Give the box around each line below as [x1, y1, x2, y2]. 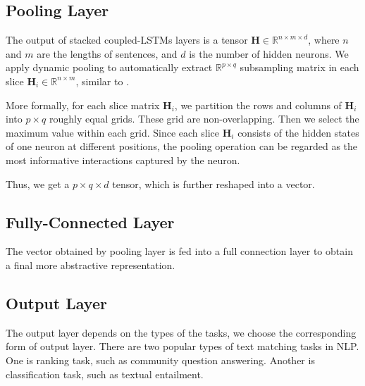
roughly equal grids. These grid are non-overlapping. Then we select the [49, 111, 359, 126]
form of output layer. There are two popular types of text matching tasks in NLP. [6, 339, 359, 354]
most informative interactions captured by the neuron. [6, 152, 240, 167]
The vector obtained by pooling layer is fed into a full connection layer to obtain [6, 244, 353, 259]
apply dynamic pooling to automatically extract [6, 60, 213, 75]
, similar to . [75, 73, 130, 88]
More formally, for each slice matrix [6, 97, 160, 112]
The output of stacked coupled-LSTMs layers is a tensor [6, 32, 248, 47]
